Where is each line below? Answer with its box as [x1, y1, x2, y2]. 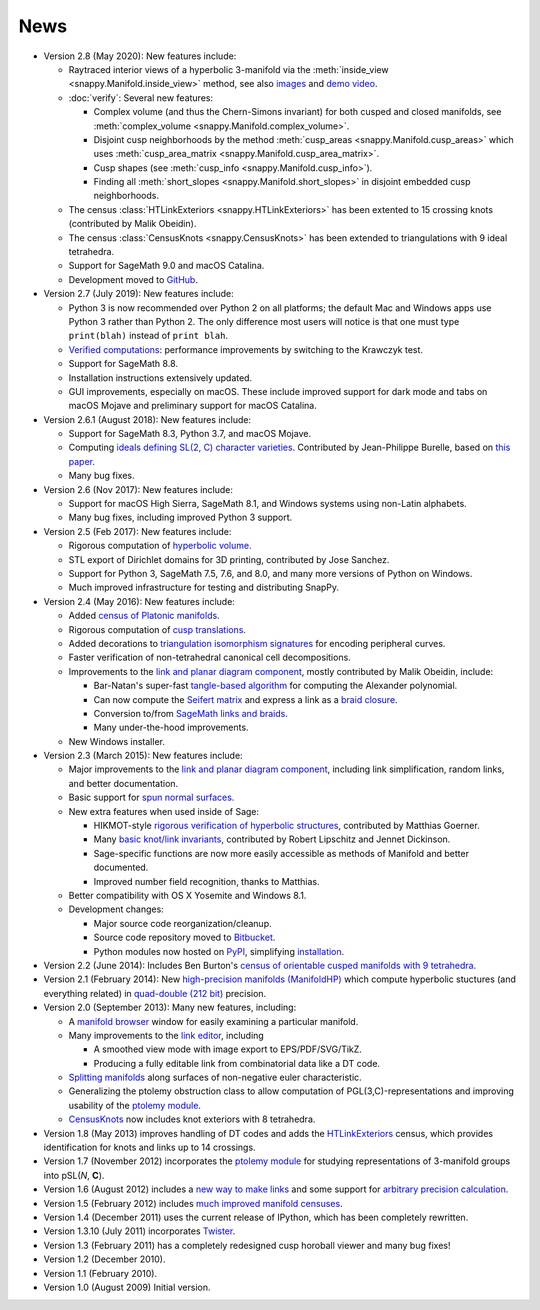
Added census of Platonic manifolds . [68, 610, 220, 622]
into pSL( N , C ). [43, 1169, 105, 1181]
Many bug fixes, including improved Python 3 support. [68, 511, 293, 524]
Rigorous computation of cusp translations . [68, 623, 247, 635]
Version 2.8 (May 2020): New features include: [43, 50, 237, 62]
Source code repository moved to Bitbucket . [93, 931, 276, 944]
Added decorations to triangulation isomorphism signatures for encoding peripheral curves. [68, 637, 446, 649]
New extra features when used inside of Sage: [68, 805, 260, 817]
